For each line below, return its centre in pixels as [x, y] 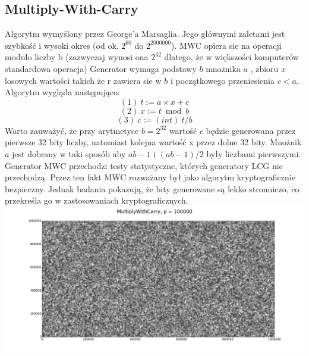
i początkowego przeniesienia [222, 80]
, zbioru [264, 68]
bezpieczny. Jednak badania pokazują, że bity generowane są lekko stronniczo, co [152, 188]
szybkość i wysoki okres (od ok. [62, 45]
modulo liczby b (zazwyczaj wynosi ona [77, 57]
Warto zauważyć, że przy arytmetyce [72, 130]
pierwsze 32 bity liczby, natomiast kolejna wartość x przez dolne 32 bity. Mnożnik [153, 142]
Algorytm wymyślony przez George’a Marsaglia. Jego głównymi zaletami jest [145, 34]
